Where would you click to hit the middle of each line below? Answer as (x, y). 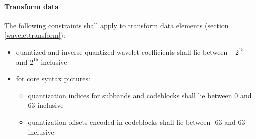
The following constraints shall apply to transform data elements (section (116, 25)
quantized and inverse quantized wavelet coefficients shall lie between (122, 52)
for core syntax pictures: (53, 79)
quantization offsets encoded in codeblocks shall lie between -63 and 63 (137, 122)
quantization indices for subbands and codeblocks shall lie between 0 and (140, 95)
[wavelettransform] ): (35, 35)
